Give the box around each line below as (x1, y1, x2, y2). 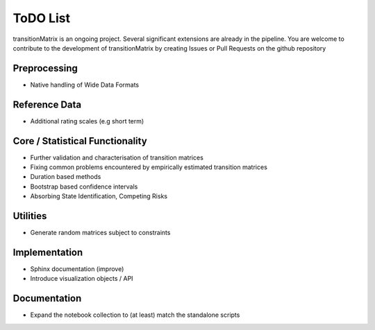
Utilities (12, 210, 47, 222)
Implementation (12, 246, 83, 258)
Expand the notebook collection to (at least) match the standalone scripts (30, 311, 240, 319)
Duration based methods (30, 173, 101, 181)
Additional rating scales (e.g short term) (30, 116, 144, 125)
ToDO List (12, 10, 71, 26)
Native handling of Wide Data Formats (30, 80, 139, 89)
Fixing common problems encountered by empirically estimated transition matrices (30, 163, 267, 171)
